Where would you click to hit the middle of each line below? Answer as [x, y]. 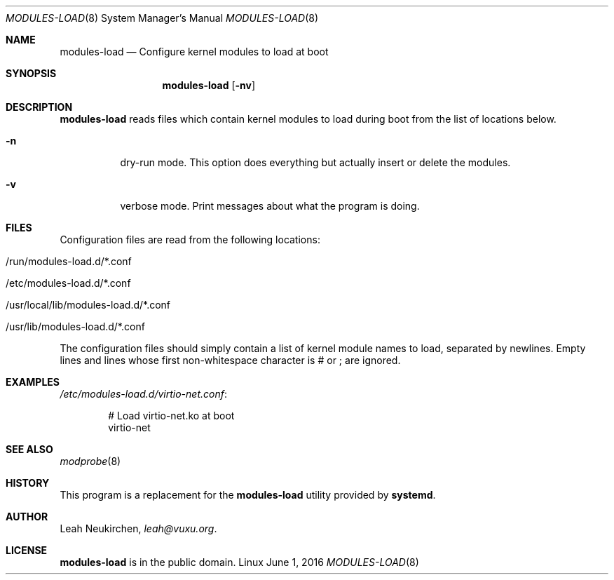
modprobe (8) [90, 461]
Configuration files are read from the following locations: [190, 240]
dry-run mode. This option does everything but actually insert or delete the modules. [315, 162]
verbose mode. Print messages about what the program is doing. [270, 206]
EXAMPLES [33, 382]
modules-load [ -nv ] [209, 85]
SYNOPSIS [31, 73]
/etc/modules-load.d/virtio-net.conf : [143, 394]
